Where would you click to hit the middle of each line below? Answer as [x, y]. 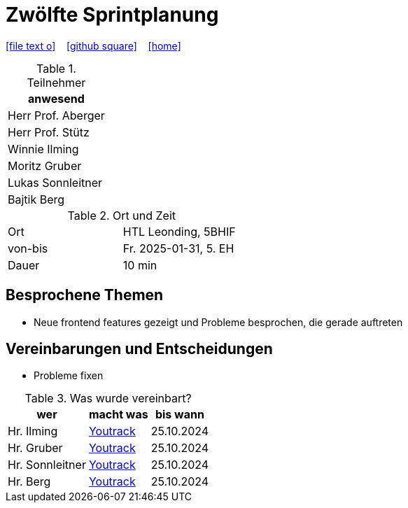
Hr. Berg [29, 482]
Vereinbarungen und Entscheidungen [139, 349]
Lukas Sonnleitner [55, 182]
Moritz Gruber [45, 165]
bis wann [180, 415]
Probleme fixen [69, 376]
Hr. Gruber [35, 448]
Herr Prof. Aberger [56, 115]
